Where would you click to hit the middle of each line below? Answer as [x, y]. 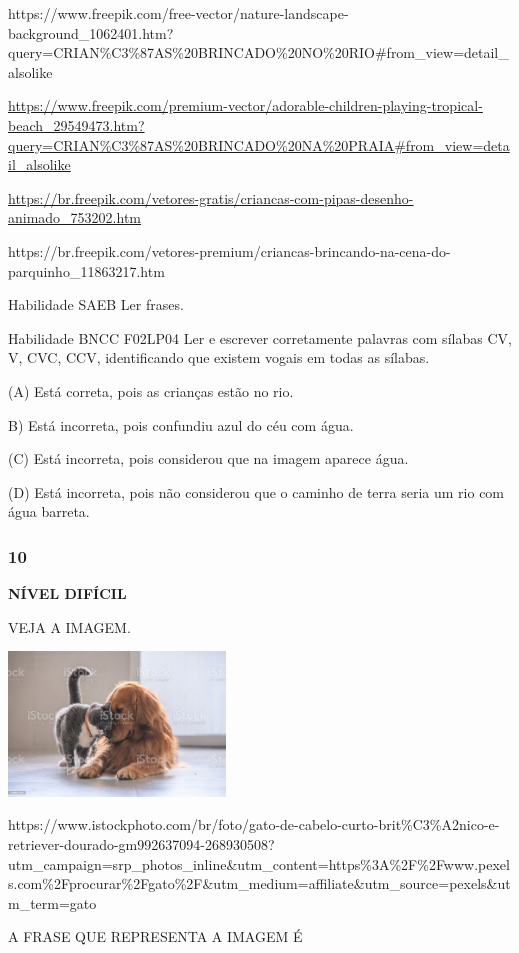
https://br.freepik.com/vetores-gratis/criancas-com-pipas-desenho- [211, 197]
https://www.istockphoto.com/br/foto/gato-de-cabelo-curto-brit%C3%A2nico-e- [254, 824]
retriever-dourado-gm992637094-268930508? [141, 843]
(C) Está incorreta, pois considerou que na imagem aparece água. [208, 458]
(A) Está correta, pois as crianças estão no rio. [151, 390]
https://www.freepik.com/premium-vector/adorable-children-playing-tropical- [245, 105]
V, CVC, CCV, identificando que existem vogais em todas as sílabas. [219, 357]
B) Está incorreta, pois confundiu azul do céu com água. [181, 424]
